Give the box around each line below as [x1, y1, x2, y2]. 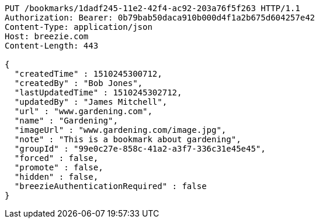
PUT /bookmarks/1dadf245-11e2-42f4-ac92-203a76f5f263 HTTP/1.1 [5, 4, 300, 13]
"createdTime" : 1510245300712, [14, 69, 162, 78]
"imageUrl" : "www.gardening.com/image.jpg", [14, 125, 227, 135]
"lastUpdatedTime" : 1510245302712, [14, 88, 182, 97]
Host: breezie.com [5, 32, 89, 41]
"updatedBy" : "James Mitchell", [14, 97, 168, 107]
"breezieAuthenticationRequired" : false [14, 181, 207, 191]
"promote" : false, [14, 163, 103, 172]
